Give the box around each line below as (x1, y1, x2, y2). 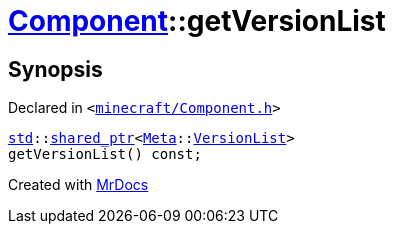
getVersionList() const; (8, 146, 202, 163)
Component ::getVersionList (8, 4, 386, 38)
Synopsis (8, 56, 103, 82)
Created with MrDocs (8, 176, 149, 194)
